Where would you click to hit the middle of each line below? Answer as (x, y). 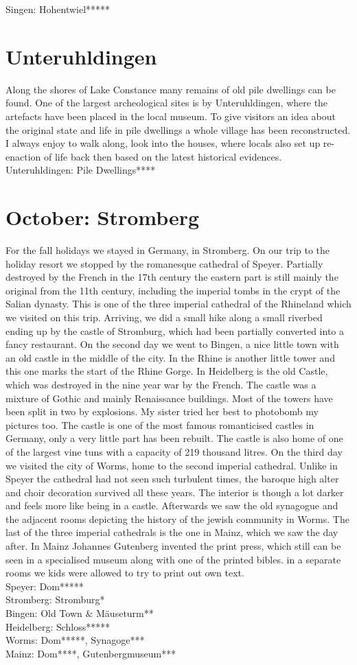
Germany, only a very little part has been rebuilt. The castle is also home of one (174, 438)
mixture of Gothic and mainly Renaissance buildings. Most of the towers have (169, 398)
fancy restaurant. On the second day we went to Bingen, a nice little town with (172, 344)
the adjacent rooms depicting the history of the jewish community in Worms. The (177, 518)
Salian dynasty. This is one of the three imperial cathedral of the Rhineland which (178, 304)
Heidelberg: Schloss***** (58, 626)
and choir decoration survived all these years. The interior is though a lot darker (175, 492)
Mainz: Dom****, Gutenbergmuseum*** (91, 653)
